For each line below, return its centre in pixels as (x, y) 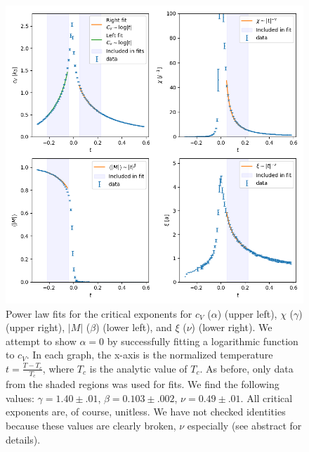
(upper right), (35, 327)
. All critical (267, 398)
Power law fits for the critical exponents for (99, 313)
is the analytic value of (138, 368)
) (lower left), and (134, 327)
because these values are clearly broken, (91, 425)
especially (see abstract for (244, 425)
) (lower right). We (232, 327)
